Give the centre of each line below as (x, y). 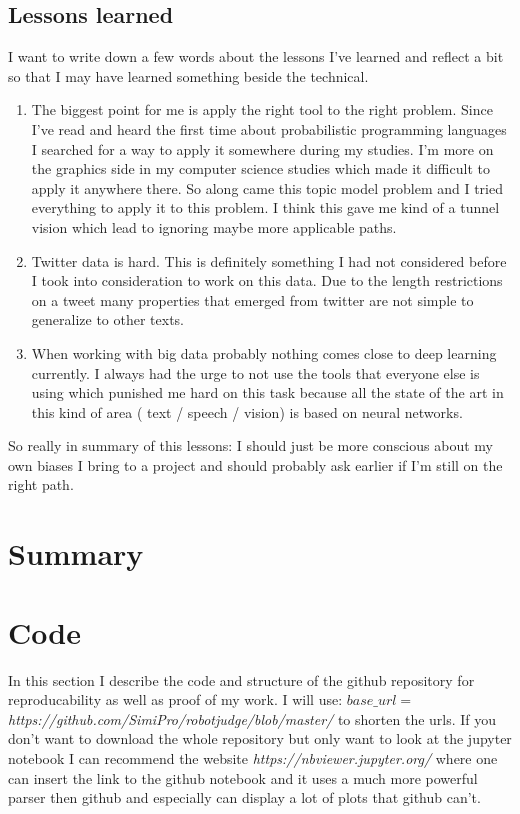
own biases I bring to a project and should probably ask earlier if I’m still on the (255, 464)
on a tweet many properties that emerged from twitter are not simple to (252, 299)
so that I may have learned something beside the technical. (188, 75)
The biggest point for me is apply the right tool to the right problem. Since (262, 109)
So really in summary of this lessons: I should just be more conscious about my (250, 445)
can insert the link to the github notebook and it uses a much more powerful (243, 777)
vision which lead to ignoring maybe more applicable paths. (214, 226)
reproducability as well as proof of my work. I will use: (175, 699)
